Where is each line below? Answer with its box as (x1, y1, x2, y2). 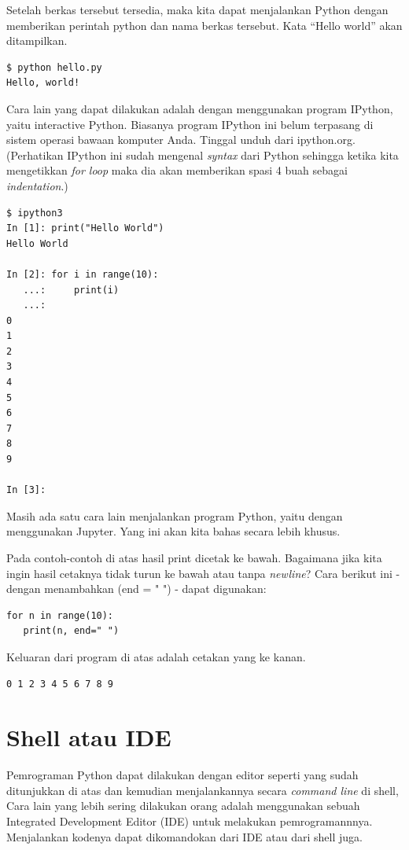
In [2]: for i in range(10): (6, 268, 159, 280)
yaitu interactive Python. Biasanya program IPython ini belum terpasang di (6, 116, 374, 132)
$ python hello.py (6, 61, 102, 73)
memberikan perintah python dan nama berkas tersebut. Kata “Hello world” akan (6, 17, 403, 33)
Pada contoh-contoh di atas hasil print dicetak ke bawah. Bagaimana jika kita (6, 550, 382, 565)
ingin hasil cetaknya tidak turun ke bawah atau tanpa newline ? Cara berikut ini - (6, 565, 400, 581)
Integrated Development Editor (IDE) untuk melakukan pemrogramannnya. (6, 813, 373, 830)
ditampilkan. (6, 32, 68, 49)
